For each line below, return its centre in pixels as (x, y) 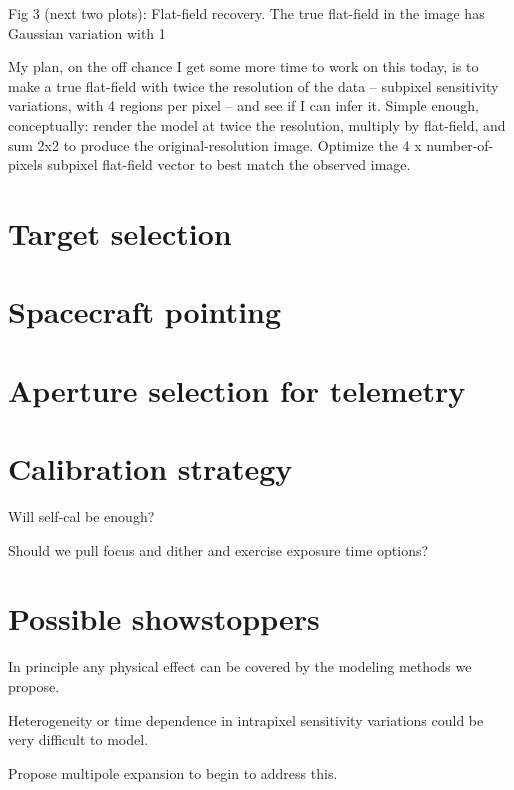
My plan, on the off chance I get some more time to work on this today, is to (243, 66)
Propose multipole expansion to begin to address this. (173, 772)
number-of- (460, 144)
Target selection (120, 232)
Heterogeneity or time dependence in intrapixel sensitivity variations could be (246, 719)
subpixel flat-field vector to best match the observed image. (229, 164)
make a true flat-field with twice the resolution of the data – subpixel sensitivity (253, 85)
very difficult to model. (78, 739)
